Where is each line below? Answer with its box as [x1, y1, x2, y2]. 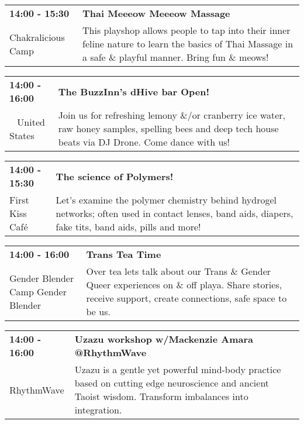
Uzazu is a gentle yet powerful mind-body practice [74, 363, 281, 376]
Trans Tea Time [86, 247, 161, 261]
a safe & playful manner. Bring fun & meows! [82, 50, 269, 64]
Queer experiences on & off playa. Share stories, [86, 278, 282, 291]
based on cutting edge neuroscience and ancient [74, 376, 270, 389]
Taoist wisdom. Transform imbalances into [74, 389, 248, 403]
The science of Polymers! [56, 169, 174, 183]
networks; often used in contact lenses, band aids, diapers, [56, 206, 293, 220]
